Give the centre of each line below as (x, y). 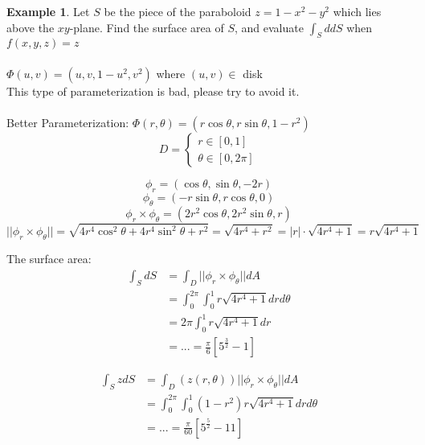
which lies (357, 11)
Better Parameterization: (68, 123)
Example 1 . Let (48, 11)
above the (31, 27)
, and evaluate (269, 27)
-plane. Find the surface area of (147, 27)
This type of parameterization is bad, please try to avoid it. (153, 91)
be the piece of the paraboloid (178, 11)
